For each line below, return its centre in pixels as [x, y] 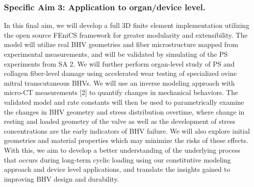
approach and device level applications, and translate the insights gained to [117, 169]
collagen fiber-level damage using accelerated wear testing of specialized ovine [120, 73]
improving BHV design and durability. [62, 178]
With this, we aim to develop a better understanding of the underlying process [122, 150]
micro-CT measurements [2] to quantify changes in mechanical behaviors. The [121, 92]
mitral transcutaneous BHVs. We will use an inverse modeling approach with [119, 82]
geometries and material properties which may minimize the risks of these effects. [126, 140]
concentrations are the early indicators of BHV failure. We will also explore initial [127, 130]
